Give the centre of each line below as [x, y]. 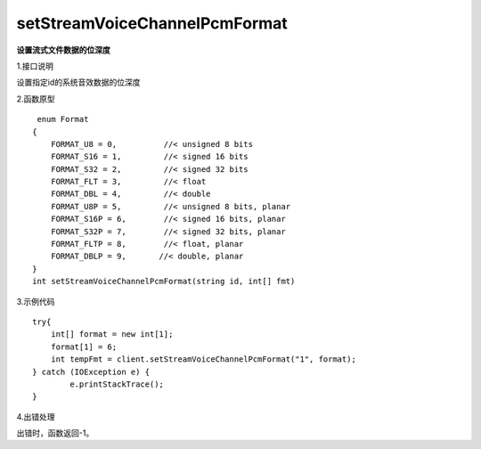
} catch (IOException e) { [91, 371]
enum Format [63, 119]
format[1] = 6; [84, 347]
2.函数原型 [36, 99]
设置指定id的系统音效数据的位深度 [78, 82]
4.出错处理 [36, 416]
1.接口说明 [35, 66]
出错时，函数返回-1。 [55, 433]
